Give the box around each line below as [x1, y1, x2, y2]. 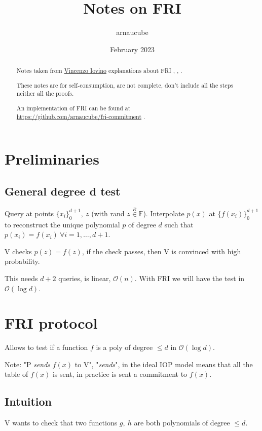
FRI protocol [5, 312, 98, 333]
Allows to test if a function [5, 342, 88, 352]
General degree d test [5, 183, 121, 199]
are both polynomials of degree [134, 417, 230, 428]
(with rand [91, 208, 125, 218]
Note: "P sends [5, 359, 51, 369]
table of [5, 369, 28, 379]
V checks [5, 246, 32, 256]
